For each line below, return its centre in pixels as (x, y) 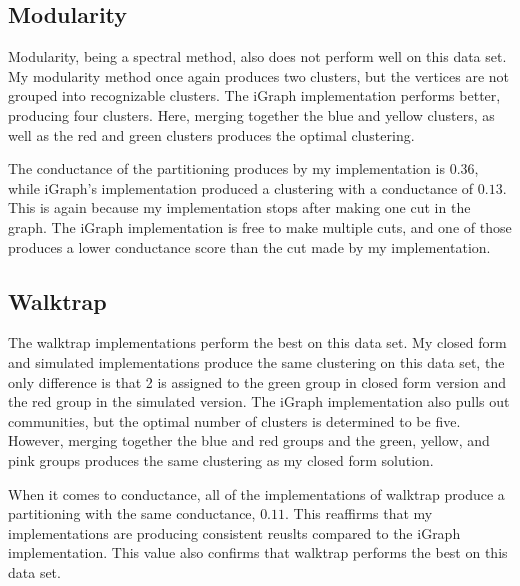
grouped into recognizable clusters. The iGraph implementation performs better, (254, 95)
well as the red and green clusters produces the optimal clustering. (211, 134)
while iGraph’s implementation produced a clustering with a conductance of (241, 187)
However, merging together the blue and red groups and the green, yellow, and (249, 440)
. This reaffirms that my (359, 513)
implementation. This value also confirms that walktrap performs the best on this (258, 552)
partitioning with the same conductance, (132, 513)
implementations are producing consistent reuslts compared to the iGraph (234, 532)
